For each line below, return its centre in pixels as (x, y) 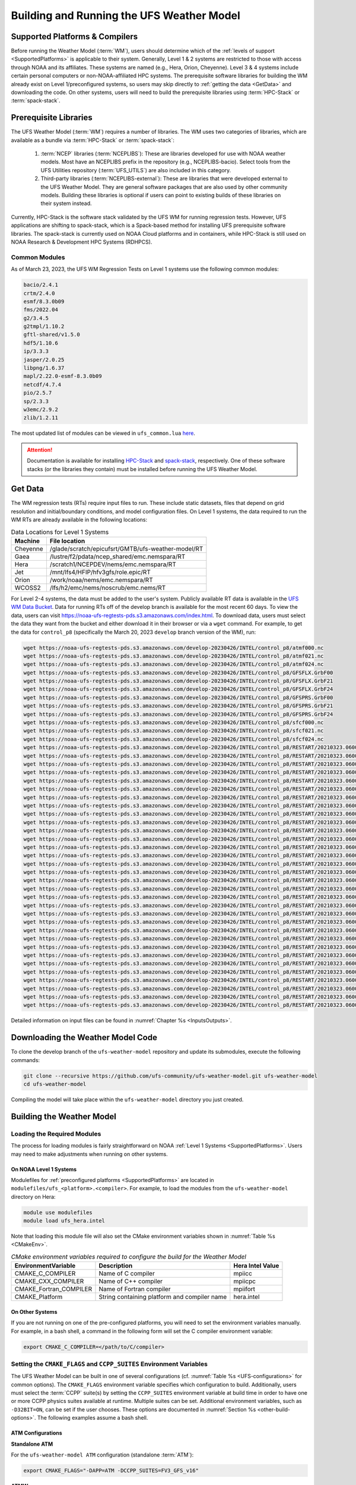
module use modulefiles (58, 1212)
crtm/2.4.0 (39, 293)
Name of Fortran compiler (135, 1289)
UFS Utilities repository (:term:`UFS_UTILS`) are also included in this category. (136, 170)
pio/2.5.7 (38, 393)
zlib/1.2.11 (41, 418)
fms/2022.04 (41, 310)
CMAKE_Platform (39, 1297)
